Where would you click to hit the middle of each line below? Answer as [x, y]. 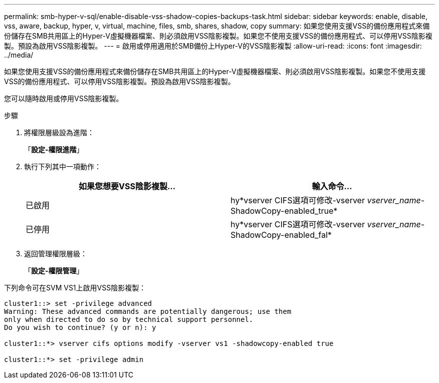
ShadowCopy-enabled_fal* [281, 235]
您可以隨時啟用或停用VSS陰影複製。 [64, 98]
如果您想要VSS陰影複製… [127, 186]
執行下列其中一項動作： [63, 166]
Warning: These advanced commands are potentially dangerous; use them [148, 311]
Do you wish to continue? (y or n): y [80, 327]
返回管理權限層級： [56, 254]
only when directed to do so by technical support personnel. [129, 319]
